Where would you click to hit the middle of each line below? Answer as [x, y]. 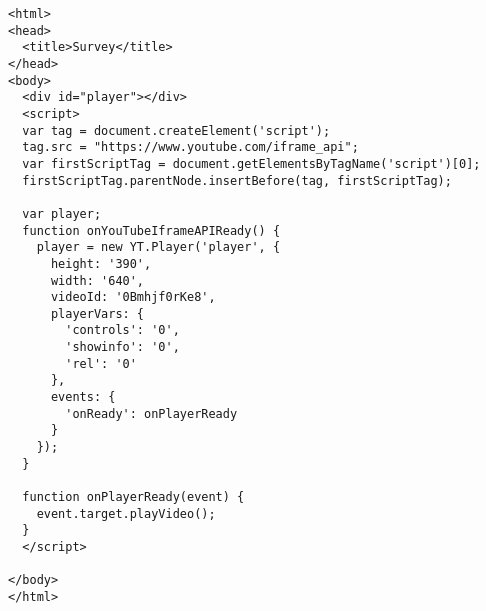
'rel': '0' [101, 363]
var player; [62, 213]
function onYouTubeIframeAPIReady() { [151, 230]
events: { [83, 397]
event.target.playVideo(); [126, 513]
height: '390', [101, 263]
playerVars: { [97, 313]
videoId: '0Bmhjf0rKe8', [133, 297]
